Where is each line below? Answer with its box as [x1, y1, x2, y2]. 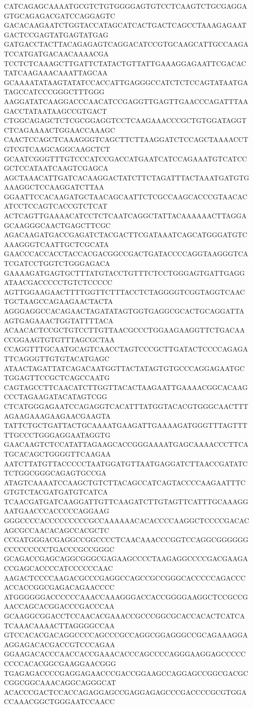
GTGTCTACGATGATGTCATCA [4, 487, 108, 497]
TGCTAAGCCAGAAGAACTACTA [4, 296, 113, 306]
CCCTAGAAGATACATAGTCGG [4, 391, 108, 402]
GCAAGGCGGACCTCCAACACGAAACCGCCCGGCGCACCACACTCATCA [4, 611, 245, 620]
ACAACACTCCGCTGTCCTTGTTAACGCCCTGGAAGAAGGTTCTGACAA [4, 325, 245, 335]
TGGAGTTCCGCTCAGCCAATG [4, 372, 110, 383]
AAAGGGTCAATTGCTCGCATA [4, 239, 109, 249]
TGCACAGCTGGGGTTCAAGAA [4, 448, 111, 459]
